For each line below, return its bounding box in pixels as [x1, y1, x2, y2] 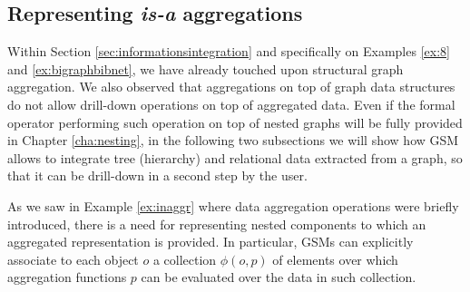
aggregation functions [7, 268, 127, 287]
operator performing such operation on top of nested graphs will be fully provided [7, 112, 463, 131]
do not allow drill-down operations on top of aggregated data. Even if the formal [7, 94, 455, 113]
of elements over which [272, 249, 398, 268]
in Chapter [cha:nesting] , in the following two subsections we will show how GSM [7, 131, 459, 150]
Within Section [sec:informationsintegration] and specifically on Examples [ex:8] [7, 42, 450, 61]
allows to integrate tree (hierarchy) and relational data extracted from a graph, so [7, 148, 463, 167]
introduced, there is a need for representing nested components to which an [7, 214, 426, 233]
